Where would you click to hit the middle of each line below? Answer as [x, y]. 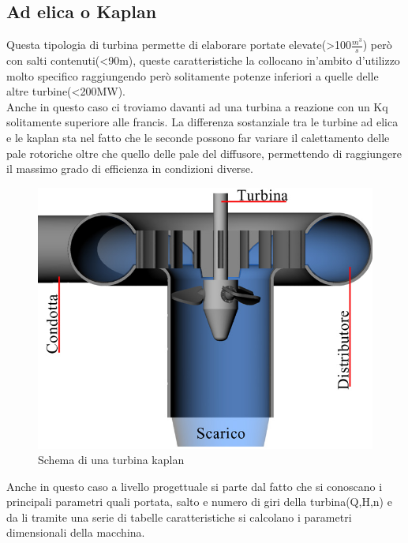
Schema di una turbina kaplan [111, 460]
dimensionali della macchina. [76, 532]
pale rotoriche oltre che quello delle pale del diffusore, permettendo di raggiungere [204, 153]
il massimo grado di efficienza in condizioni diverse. [130, 169]
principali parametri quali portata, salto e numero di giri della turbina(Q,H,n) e [199, 502]
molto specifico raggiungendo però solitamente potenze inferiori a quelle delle [193, 75]
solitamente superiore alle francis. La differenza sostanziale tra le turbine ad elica [202, 122]
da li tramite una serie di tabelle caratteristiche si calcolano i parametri [179, 517]
